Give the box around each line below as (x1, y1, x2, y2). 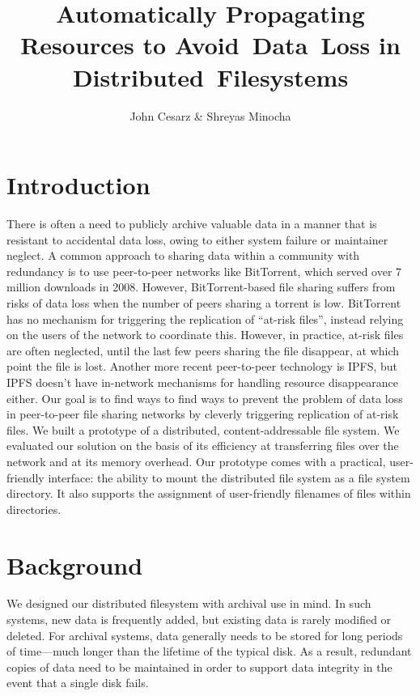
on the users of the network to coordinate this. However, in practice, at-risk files (6, 326, 404, 343)
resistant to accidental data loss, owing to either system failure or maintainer (6, 231, 388, 248)
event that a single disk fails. (6, 674, 149, 691)
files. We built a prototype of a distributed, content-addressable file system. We (6, 421, 400, 438)
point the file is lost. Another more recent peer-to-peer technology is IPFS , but (6, 358, 398, 375)
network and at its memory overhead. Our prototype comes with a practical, (6, 452, 386, 469)
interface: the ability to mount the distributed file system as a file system (48, 469, 410, 486)
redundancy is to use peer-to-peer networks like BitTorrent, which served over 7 (6, 262, 402, 279)
